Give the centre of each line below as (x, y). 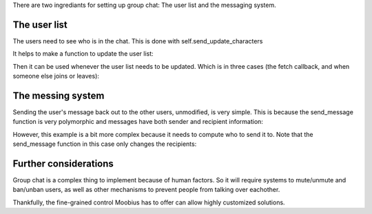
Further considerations (63, 163)
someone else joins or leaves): (56, 76)
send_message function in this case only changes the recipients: (105, 144)
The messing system (59, 95)
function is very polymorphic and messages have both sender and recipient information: (138, 122)
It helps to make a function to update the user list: (83, 54)
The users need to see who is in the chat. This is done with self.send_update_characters (138, 41)
